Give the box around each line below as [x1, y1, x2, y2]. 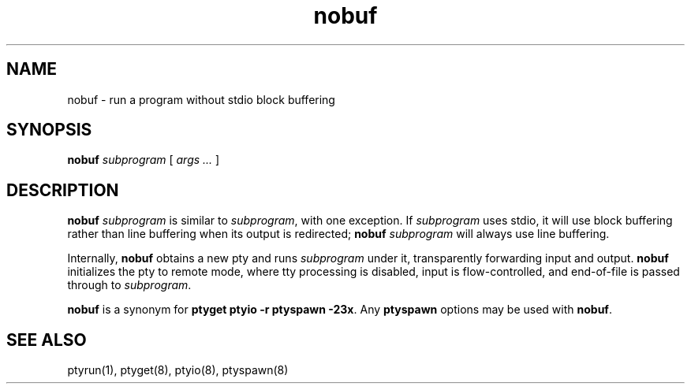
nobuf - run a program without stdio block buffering [67, 92, 335, 106]
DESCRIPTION [6, 180, 119, 200]
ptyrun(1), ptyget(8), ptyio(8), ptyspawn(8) [67, 363, 289, 377]
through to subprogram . [67, 278, 192, 292]
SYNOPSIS [6, 120, 92, 140]
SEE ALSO [6, 329, 87, 350]
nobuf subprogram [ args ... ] [67, 153, 220, 167]
